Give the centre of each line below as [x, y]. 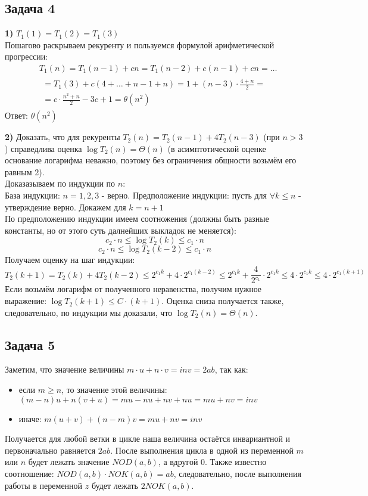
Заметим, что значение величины [65, 369]
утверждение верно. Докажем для [66, 207]
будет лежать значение [69, 462]
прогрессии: [26, 56]
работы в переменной [44, 485]
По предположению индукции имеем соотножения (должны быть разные [137, 218]
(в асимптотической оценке [217, 148]
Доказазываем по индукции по [60, 183]
